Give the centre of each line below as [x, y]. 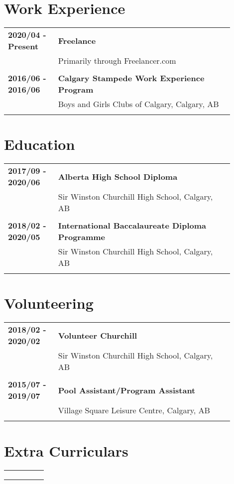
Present [23, 46]
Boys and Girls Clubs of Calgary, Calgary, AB [138, 104]
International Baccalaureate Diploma [132, 226]
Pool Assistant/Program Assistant [127, 390]
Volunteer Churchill [98, 335]
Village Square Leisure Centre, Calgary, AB [134, 410]
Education [40, 144]
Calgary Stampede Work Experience [131, 78]
